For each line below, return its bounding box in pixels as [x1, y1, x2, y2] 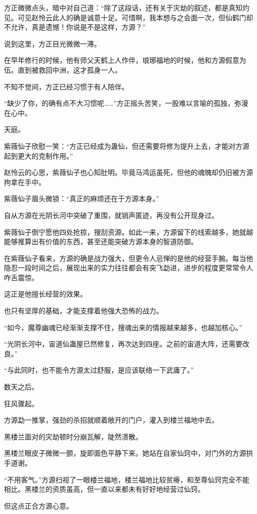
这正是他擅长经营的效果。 [4, 289, 87, 299]
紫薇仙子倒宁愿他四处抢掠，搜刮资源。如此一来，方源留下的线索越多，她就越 [4, 226, 253, 237]
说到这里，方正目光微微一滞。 [4, 38, 101, 48]
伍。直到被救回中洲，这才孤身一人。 [4, 64, 122, 75]
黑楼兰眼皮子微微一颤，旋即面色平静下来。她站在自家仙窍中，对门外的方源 [4, 448, 246, 458]
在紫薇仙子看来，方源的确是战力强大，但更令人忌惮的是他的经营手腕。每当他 [4, 253, 253, 263]
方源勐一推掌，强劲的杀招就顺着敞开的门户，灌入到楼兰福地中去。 [4, 415, 218, 425]
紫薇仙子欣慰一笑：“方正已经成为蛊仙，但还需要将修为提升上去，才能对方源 [4, 140, 250, 151]
